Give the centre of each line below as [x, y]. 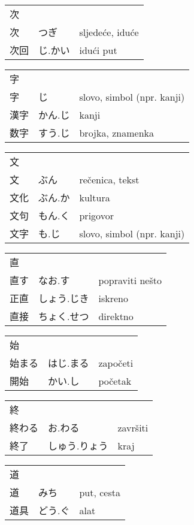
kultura [95, 197]
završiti [133, 427]
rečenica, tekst [109, 179]
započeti [116, 363]
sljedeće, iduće [109, 32]
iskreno [113, 298]
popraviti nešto [130, 280]
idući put [98, 50]
